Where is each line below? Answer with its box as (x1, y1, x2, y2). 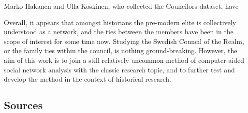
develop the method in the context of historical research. (4, 74, 171, 84)
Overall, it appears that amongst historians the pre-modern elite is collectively (4, 17, 236, 27)
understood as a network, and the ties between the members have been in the (4, 27, 233, 37)
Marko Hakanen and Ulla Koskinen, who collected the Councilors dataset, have (4, 1, 239, 11)
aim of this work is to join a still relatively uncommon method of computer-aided (4, 55, 244, 65)
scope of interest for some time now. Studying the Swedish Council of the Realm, (4, 36, 244, 46)
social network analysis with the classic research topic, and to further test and (4, 64, 235, 74)
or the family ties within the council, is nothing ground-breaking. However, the (4, 45, 237, 56)
